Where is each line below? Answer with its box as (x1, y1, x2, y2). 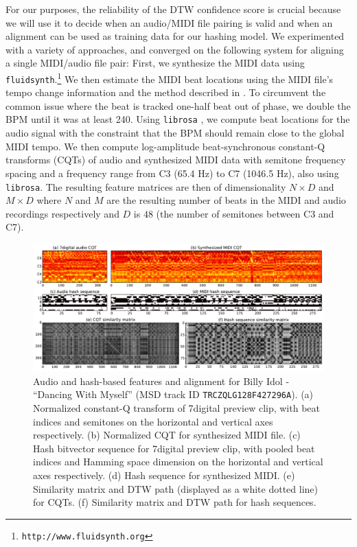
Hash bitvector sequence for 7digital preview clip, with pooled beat (33, 441, 315, 455)
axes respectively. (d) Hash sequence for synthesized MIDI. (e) (33, 468, 295, 482)
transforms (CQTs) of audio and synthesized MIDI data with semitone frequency (5, 152, 346, 167)
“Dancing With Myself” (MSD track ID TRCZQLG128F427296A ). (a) (33, 387, 314, 401)
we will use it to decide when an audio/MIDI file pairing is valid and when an (5, 15, 333, 30)
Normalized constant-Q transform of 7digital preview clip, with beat (33, 401, 320, 415)
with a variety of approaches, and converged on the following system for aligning (5, 42, 344, 56)
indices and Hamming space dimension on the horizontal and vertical (33, 454, 323, 469)
